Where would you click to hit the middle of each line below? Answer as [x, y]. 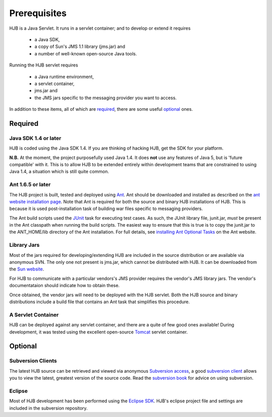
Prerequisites [38, 13]
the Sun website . [27, 269]
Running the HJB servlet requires [44, 65]
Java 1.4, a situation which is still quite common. [59, 172]
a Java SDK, [47, 39]
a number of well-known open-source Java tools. [86, 53]
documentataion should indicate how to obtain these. [64, 286]
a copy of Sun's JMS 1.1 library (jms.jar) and [80, 47]
